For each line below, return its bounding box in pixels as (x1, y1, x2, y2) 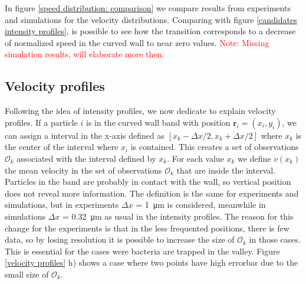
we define (238, 152, 271, 164)
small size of (5, 267, 49, 280)
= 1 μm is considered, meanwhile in (136, 198, 266, 211)
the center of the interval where (5, 141, 119, 153)
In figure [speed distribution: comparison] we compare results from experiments (5, 2, 291, 14)
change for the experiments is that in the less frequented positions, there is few (5, 221, 289, 234)
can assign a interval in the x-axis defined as (5, 129, 164, 141)
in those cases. (249, 233, 301, 246)
